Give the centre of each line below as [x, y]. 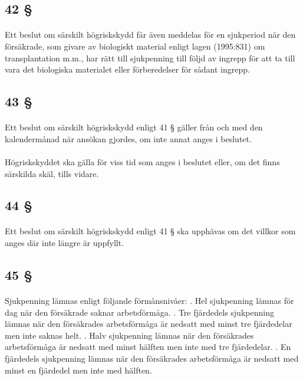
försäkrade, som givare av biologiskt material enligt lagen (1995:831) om [135, 46]
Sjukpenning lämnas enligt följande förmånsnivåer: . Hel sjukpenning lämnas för [149, 301]
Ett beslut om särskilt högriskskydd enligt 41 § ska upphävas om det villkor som [150, 231]
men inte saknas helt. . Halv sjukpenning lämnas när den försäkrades [129, 335]
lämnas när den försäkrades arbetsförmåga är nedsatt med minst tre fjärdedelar [149, 324]
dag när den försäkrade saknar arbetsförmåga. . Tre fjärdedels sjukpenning [139, 312]
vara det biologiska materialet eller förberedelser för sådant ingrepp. [127, 69]
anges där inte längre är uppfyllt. [65, 243]
